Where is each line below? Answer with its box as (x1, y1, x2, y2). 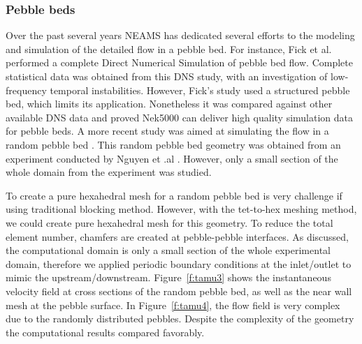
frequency (6, 82, 47, 97)
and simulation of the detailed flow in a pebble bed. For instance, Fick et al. (6, 41, 332, 56)
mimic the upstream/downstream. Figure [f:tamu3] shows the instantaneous (6, 270, 331, 285)
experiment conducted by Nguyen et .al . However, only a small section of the (6, 151, 338, 165)
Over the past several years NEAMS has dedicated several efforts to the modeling (6, 28, 355, 43)
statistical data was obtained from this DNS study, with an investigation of (6, 69, 328, 83)
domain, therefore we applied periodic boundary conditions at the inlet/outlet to (6, 256, 352, 271)
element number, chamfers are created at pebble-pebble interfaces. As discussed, (6, 229, 349, 244)
